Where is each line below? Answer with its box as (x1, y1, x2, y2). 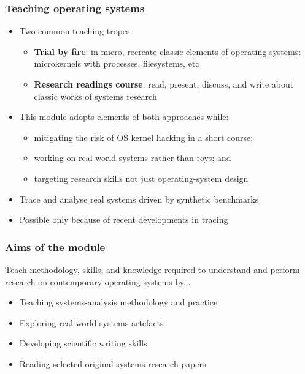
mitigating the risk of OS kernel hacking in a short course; (34, 130, 253, 143)
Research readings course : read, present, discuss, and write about (34, 78, 294, 90)
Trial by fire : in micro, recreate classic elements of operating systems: (34, 45, 301, 58)
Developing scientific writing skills (19, 337, 147, 350)
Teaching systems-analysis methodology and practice (19, 296, 218, 309)
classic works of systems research (34, 89, 157, 102)
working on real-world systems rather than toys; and (34, 151, 231, 164)
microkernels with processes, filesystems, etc (34, 57, 199, 70)
